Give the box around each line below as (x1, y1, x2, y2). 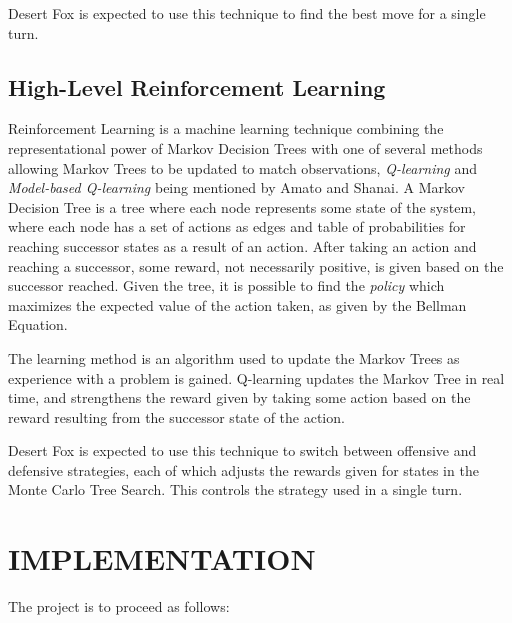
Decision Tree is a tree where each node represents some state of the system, (8, 196, 476, 217)
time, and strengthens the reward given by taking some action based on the (8, 387, 471, 408)
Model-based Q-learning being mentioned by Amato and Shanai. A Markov (8, 177, 465, 198)
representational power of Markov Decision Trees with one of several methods (8, 137, 483, 158)
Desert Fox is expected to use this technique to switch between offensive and (8, 440, 477, 461)
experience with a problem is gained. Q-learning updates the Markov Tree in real (8, 367, 505, 388)
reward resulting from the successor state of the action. (8, 406, 345, 427)
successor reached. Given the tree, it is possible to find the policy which (8, 275, 445, 296)
